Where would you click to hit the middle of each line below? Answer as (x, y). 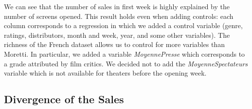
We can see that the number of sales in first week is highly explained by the (117, 6)
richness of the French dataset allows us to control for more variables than (114, 44)
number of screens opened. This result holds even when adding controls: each (119, 16)
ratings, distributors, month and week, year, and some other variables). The (117, 35)
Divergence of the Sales (64, 99)
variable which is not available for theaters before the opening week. (105, 73)
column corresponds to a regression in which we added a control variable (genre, (123, 25)
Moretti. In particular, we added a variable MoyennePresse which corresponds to (125, 54)
